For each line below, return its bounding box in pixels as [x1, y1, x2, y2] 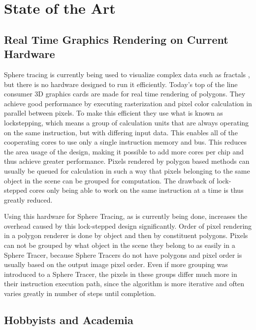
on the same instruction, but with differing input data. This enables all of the [4, 127, 238, 137]
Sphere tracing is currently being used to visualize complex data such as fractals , [4, 69, 250, 79]
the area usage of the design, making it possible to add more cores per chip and [4, 146, 244, 156]
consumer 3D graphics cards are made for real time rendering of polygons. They [4, 89, 246, 99]
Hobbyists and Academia [4, 312, 133, 328]
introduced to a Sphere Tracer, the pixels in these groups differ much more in [4, 269, 237, 279]
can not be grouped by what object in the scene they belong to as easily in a [4, 240, 235, 250]
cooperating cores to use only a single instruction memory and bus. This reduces [4, 137, 247, 147]
